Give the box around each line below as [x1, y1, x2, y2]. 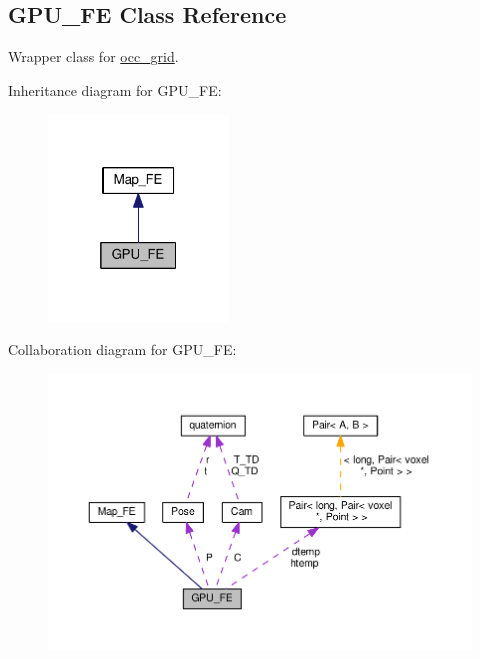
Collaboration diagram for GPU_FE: [8, 339, 237, 360]
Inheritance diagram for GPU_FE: [8, 79, 222, 100]
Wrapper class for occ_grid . [8, 46, 179, 67]
